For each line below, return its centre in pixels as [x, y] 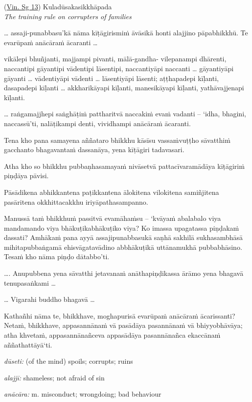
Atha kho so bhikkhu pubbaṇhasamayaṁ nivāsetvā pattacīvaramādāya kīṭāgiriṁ [124, 166]
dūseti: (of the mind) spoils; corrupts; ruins [69, 361]
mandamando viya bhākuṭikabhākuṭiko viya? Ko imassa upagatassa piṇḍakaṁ [122, 228]
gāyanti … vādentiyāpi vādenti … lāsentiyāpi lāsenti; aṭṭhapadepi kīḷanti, [111, 78]
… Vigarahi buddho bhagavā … [49, 299]
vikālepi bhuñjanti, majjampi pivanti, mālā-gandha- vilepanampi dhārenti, [115, 59]
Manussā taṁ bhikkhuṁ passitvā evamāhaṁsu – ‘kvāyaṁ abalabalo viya [113, 218]
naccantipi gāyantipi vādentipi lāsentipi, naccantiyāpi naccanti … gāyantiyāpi [119, 68]
